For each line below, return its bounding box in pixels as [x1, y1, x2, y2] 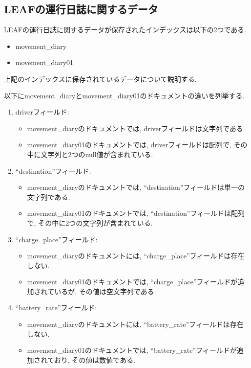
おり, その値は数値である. [54, 354, 136, 365]
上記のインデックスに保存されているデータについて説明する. [4, 73, 197, 84]
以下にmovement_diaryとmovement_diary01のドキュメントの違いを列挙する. [4, 90, 245, 100]
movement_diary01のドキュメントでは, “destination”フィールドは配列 [27, 208, 245, 218]
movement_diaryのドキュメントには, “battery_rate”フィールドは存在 [27, 319, 244, 329]
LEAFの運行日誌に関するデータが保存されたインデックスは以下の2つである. [4, 24, 247, 35]
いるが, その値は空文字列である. [54, 286, 156, 296]
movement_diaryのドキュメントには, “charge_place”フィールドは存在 [27, 251, 245, 261]
